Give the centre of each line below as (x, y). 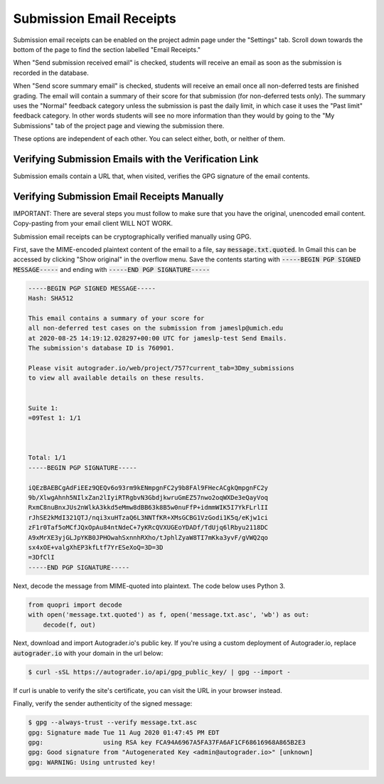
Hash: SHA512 (51, 298)
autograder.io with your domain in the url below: (88, 653)
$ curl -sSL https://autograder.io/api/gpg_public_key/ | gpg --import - (159, 672)
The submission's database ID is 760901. (101, 348)
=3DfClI (41, 558)
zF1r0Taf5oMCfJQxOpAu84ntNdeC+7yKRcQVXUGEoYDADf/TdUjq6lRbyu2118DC (148, 528)
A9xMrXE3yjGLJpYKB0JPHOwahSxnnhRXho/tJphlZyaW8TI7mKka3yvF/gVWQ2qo (148, 537)
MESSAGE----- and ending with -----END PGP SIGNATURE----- (112, 269)
